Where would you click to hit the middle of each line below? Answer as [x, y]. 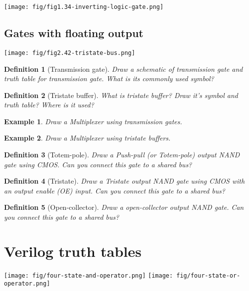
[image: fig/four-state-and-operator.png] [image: [89, 275]
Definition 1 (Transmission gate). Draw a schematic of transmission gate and [124, 69]
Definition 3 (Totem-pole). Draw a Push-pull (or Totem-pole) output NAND [122, 155]
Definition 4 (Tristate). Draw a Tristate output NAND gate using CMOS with [124, 181]
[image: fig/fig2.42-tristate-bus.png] [70, 53]
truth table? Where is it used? [49, 105]
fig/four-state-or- [208, 275]
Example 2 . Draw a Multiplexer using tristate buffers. [87, 138]
